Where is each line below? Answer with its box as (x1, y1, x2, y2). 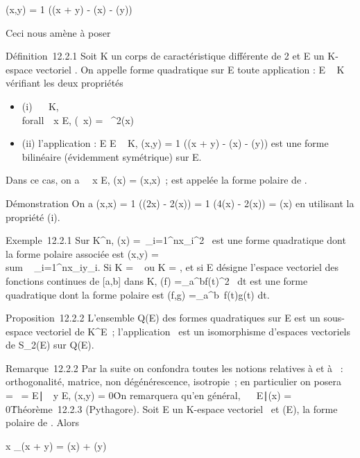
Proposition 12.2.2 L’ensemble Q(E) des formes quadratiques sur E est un (6, 310, 320, 325)
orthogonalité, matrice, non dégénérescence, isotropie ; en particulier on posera (6, 374, 341, 389)
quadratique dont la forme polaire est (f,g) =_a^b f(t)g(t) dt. (6, 287, 270, 301)
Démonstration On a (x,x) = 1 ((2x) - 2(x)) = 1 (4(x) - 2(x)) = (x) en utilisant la (6, 195, 354, 210)
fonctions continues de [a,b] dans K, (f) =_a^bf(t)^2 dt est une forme (6, 273, 308, 288)
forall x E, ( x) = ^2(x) (22, 112, 135, 127)
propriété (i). (6, 209, 60, 224)
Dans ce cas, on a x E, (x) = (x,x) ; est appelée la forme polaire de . (6, 173, 307, 187)
